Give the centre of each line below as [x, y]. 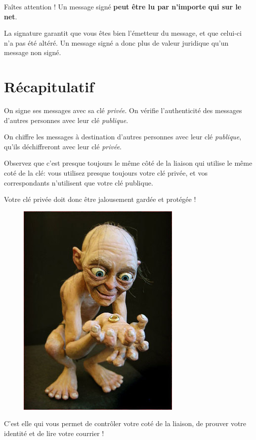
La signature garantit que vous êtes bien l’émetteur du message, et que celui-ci [123, 33]
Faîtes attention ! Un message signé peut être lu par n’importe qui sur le [123, 6]
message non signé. [33, 52]
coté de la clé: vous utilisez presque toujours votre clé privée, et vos [106, 173]
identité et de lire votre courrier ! [54, 433]
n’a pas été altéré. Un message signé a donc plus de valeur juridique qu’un [116, 42]
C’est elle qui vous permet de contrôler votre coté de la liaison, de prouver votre [125, 423]
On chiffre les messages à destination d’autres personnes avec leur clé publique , [123, 137]
